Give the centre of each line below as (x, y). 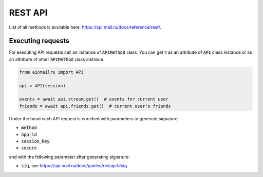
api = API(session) (42, 86)
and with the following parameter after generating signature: (69, 157)
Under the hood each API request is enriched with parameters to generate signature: (94, 118)
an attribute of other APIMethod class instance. (57, 59)
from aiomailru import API (51, 72)
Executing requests (39, 41)
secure (29, 148)
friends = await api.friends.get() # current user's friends (95, 106)
